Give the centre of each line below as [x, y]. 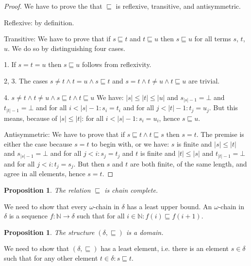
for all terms [213, 39]
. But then [89, 163]
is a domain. [145, 232]
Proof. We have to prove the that [53, 6]
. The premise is [220, 134]
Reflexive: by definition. [39, 22]
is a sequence [28, 216]
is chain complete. [131, 190]
